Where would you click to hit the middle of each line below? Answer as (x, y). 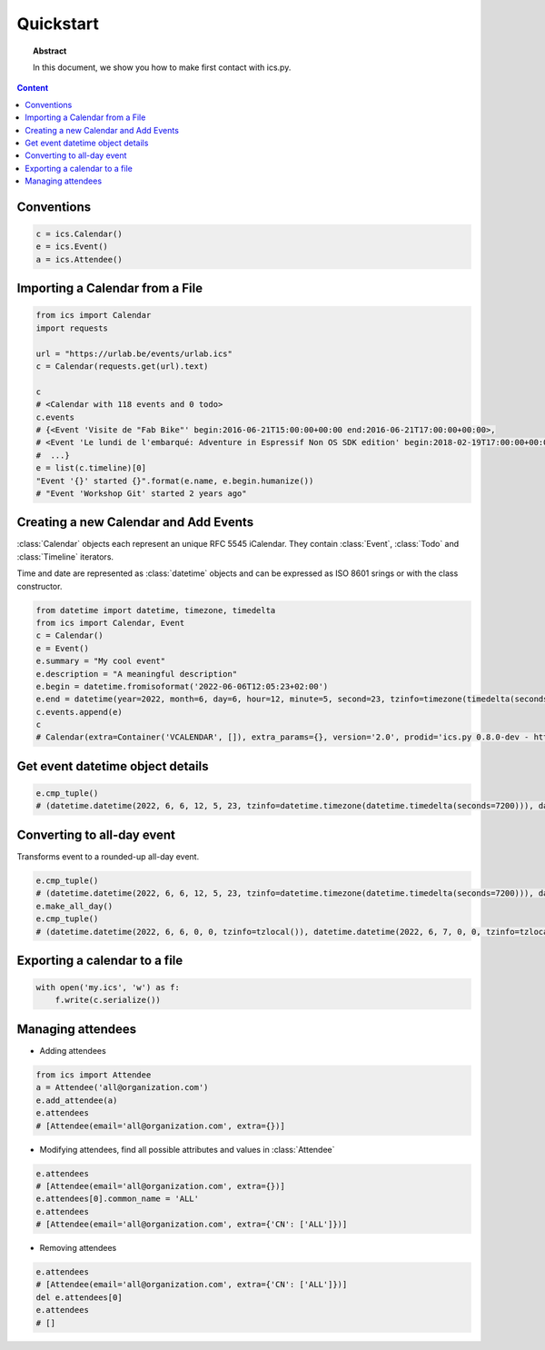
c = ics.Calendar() (79, 234)
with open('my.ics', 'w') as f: (108, 988)
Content (33, 88)
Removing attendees (78, 1248)
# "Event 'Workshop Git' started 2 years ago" (141, 493)
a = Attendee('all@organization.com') (122, 1087)
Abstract (50, 51)
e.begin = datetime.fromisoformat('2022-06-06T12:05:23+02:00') (182, 686)
